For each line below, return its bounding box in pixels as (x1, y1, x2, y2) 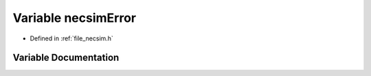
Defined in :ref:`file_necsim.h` (30, 34, 113, 42)
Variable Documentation (12, 52, 120, 64)
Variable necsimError (12, 10, 137, 25)
